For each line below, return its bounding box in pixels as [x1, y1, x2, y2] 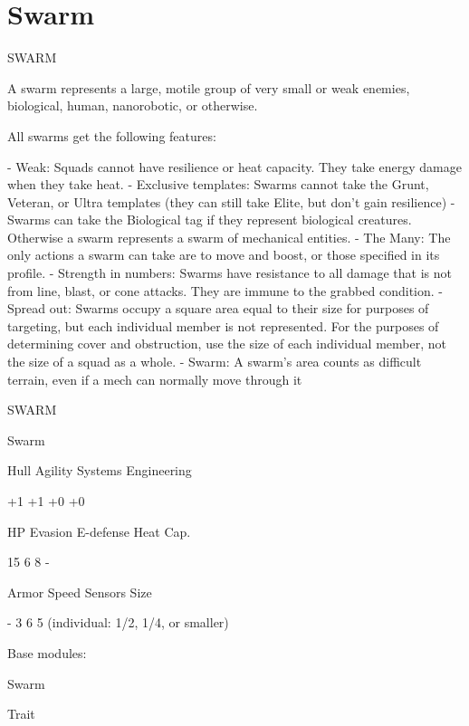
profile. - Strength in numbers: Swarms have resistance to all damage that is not [7, 263, 452, 282]
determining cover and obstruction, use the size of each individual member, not [7, 334, 446, 353]
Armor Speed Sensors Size [7, 582, 152, 601]
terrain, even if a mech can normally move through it [7, 369, 302, 388]
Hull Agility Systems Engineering [7, 461, 192, 480]
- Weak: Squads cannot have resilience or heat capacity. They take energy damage [7, 157, 462, 176]
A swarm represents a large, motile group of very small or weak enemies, [7, 78, 410, 97]
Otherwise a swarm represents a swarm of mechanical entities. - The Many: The [7, 227, 451, 246]
